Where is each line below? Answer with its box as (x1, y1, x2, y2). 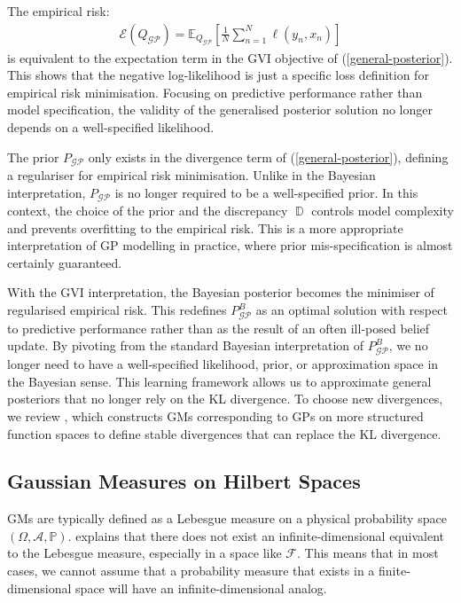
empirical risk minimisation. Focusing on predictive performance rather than (7, 82, 423, 101)
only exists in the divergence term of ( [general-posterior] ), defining (88, 147, 449, 166)
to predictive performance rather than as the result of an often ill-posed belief (7, 318, 430, 337)
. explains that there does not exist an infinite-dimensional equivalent (67, 526, 444, 544)
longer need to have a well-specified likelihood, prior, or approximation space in (7, 355, 439, 373)
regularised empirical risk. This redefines (7, 301, 227, 319)
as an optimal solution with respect (255, 301, 448, 319)
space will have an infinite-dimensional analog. (75, 578, 327, 597)
